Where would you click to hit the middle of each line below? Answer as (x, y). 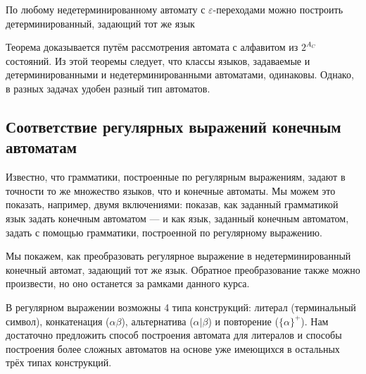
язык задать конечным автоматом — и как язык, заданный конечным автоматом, (177, 218)
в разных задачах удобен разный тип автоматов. (108, 88)
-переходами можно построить (278, 9)
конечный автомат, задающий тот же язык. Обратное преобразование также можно (183, 269)
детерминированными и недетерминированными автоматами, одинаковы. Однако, (180, 74)
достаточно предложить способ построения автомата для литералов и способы (174, 335)
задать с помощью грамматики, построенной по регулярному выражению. (164, 232)
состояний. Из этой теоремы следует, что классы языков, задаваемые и (158, 60)
